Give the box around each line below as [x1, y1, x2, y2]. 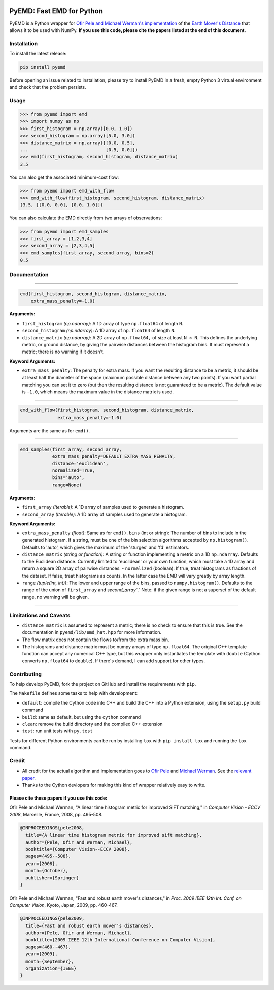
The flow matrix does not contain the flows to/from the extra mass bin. [22, 636, 169, 643]
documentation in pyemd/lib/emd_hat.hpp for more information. [22, 629, 162, 635]
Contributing [9, 670, 42, 678]
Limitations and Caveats [9, 612, 71, 619]
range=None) [52, 482, 82, 488]
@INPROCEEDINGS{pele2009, [20, 916, 85, 921]
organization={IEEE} [25, 966, 77, 971]
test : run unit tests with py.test [22, 728, 93, 734]
